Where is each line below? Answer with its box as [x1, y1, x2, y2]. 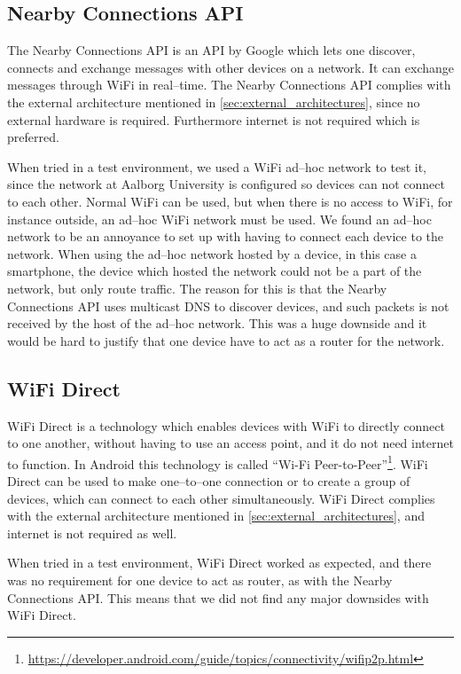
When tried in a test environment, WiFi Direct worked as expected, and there [7, 553, 432, 572]
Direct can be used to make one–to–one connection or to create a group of [7, 471, 410, 490]
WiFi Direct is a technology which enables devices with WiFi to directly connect [7, 416, 445, 435]
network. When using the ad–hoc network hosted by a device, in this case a [7, 244, 417, 263]
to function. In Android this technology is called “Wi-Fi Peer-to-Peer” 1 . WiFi [7, 451, 428, 473]
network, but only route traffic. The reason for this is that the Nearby [7, 278, 387, 297]
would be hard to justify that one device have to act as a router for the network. [7, 331, 445, 349]
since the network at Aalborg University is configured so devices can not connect [7, 175, 446, 193]
